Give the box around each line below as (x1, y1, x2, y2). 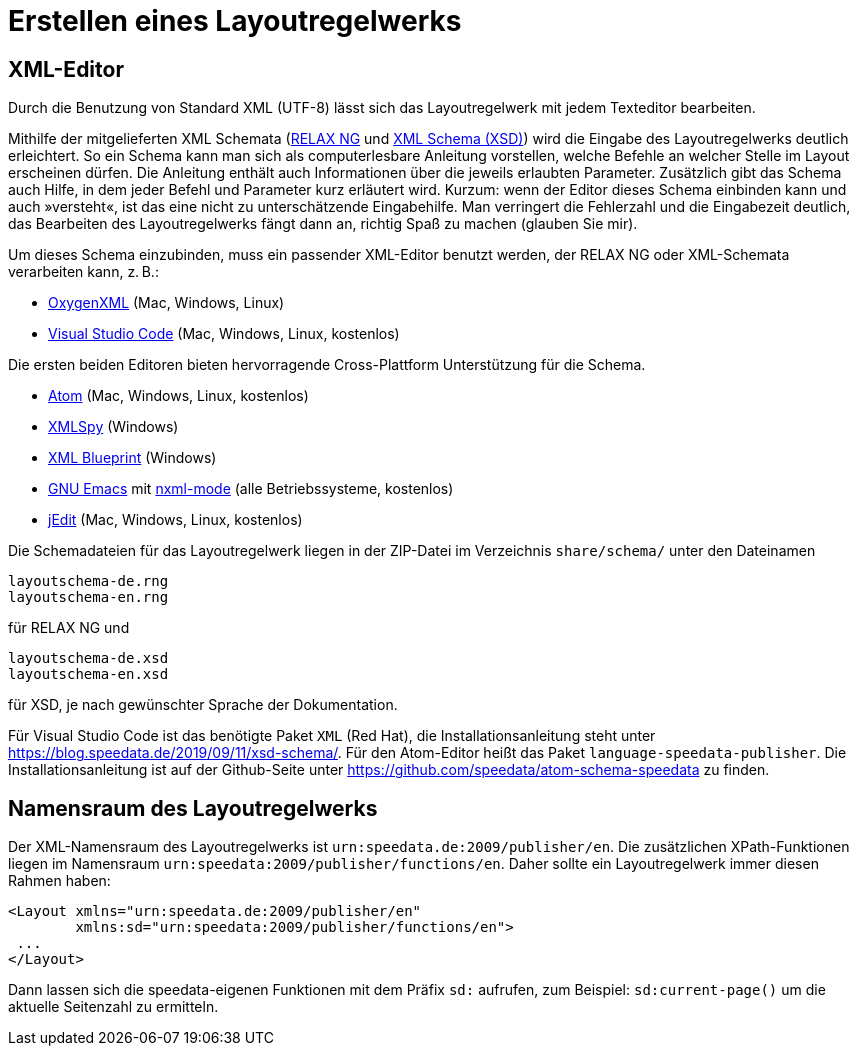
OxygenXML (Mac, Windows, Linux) (48, 294, 285, 312)
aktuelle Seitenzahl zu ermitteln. (8, 998, 219, 1016)
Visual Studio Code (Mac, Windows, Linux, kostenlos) (48, 325, 400, 343)
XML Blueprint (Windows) (48, 449, 217, 467)
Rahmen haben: (8, 872, 111, 890)
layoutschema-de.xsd (8, 650, 169, 667)
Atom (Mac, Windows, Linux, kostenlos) (48, 387, 309, 405)
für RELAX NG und (8, 619, 130, 637)
